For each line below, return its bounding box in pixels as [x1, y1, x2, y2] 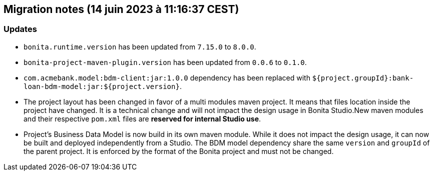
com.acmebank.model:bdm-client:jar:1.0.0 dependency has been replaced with [24, 73, 310, 82]
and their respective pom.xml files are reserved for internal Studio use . [24, 114, 261, 123]
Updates [4, 24, 37, 34]
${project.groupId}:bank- [312, 73, 414, 82]
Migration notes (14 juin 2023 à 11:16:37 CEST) [4, 3, 239, 15]
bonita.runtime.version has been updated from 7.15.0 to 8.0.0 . [24, 42, 256, 51]
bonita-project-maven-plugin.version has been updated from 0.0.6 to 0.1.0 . [24, 57, 307, 66]
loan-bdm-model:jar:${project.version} [24, 82, 180, 90]
